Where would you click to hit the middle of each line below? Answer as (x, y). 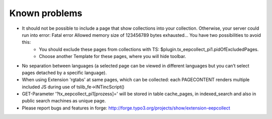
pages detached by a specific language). (64, 73)
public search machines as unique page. (64, 101)
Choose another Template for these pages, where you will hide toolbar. (113, 56)
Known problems (46, 13)
